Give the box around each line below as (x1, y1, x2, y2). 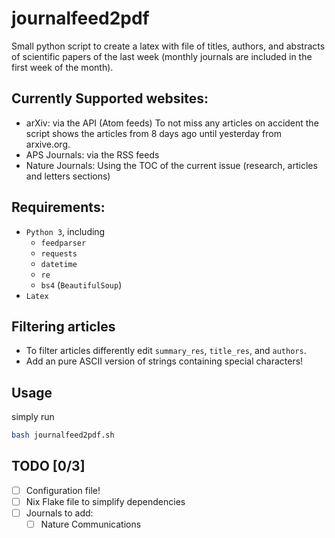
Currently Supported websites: (11, 90, 209, 107)
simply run (11, 411, 55, 423)
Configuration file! (25, 484, 101, 496)
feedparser (40, 238, 87, 248)
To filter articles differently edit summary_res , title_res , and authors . (25, 345, 307, 357)
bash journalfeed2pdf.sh (11, 430, 115, 441)
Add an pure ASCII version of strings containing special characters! (25, 355, 304, 367)
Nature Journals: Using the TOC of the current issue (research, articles (25, 159, 318, 171)
